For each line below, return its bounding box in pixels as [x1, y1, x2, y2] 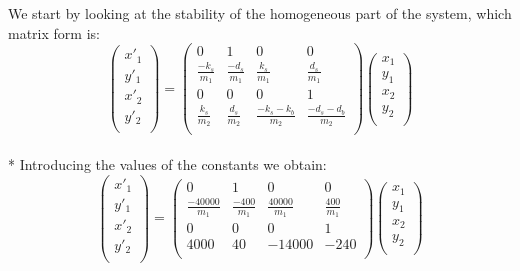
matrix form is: [8, 22, 100, 43]
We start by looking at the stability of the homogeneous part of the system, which [8, 3, 512, 23]
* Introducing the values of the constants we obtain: [8, 153, 327, 174]
